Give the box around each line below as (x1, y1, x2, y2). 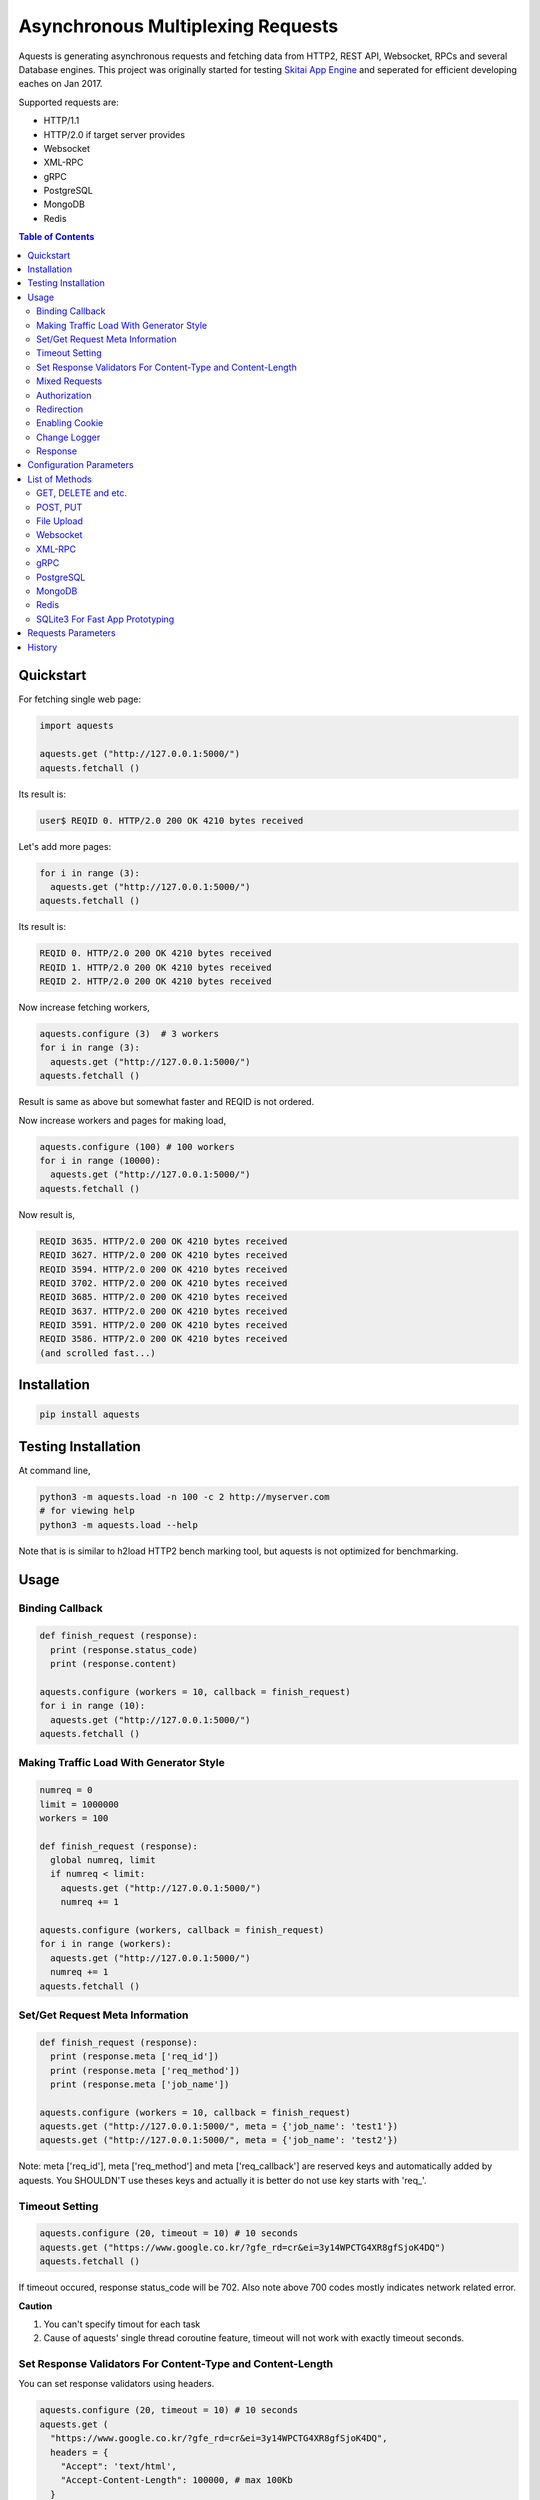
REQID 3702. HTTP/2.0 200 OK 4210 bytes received (39, 1277, 288, 1289)
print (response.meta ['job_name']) (50, 2078, 230, 2090)
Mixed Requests (36, 375, 103, 387)
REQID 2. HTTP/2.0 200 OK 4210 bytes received (39, 976, 272, 987)
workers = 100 (39, 1812, 109, 1824)
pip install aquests (39, 1409, 140, 1420)
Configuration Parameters (27, 459, 134, 471)
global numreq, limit (50, 1855, 157, 1866)
